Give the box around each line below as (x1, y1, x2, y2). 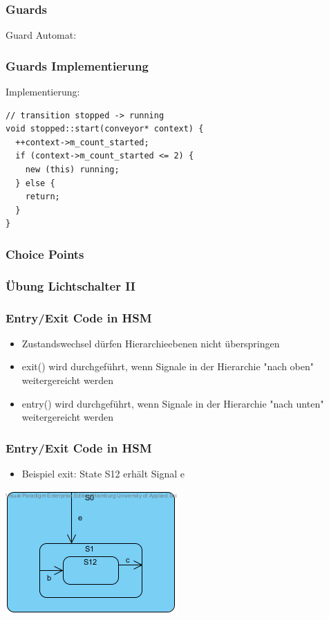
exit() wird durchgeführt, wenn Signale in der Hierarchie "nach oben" (21, 359, 314, 374)
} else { (15, 178, 55, 188)
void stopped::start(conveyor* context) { (6, 124, 204, 134)
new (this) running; (25, 165, 120, 174)
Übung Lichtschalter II (6, 277, 135, 294)
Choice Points (6, 245, 84, 262)
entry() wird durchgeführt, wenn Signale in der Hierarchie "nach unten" (21, 396, 324, 410)
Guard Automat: (6, 28, 77, 42)
